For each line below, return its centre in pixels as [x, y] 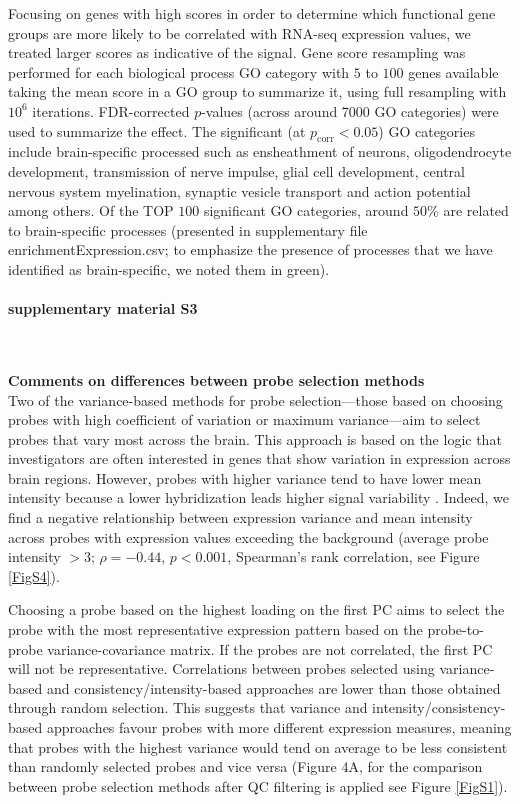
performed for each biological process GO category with [179, 71]
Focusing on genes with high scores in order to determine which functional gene [252, 13]
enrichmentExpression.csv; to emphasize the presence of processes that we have [250, 249]
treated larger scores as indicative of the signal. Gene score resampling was [237, 52]
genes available [453, 71]
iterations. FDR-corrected [111, 110]
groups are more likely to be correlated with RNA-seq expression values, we [239, 32]
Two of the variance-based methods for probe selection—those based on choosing [255, 399]
